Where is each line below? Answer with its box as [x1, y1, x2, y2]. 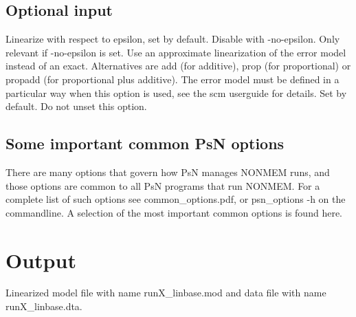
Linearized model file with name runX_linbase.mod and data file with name [5, 285, 326, 300]
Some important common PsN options [5, 133, 285, 154]
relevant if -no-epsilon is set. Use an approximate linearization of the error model [5, 45, 346, 59]
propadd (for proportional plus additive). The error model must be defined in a [5, 72, 340, 86]
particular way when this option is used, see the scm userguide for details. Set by [5, 85, 347, 100]
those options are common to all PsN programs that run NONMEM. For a [5, 178, 320, 193]
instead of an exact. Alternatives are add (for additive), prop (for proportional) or [5, 58, 351, 73]
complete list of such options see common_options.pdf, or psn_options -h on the [5, 192, 346, 206]
